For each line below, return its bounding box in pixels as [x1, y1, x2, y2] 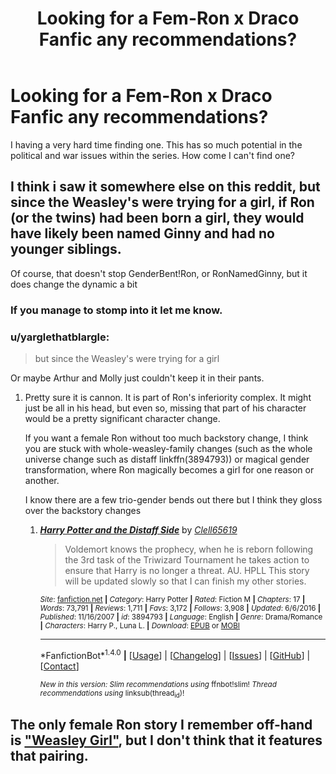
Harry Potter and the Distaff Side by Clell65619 [39, 523, 238, 536]
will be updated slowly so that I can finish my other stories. [64, 575, 307, 587]
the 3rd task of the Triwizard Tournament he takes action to [64, 553, 310, 566]
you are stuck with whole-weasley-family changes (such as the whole [24, 442, 313, 454]
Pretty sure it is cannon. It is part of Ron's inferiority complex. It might [24, 391, 312, 403]
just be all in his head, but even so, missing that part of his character [24, 402, 307, 414]
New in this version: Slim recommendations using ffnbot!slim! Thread [39, 679, 277, 689]
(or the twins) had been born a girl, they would [10, 210, 305, 227]
